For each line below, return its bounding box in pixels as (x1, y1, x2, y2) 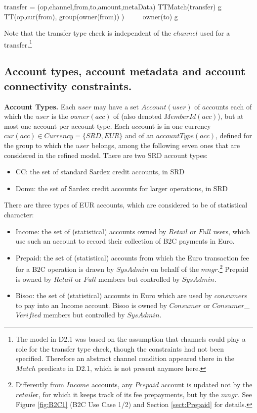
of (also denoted (113, 111, 162, 121)
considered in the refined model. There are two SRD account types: (4, 150, 208, 160)
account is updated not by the (161, 379, 253, 390)
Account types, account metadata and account (4, 63, 246, 79)
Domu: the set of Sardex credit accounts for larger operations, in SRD (15, 183, 228, 193)
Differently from (15, 379, 64, 390)
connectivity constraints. (4, 78, 132, 93)
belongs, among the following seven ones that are (91, 140, 240, 150)
